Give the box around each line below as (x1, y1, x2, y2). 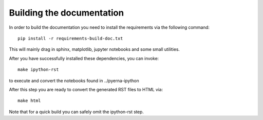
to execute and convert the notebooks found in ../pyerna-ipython (9, 78, 139, 83)
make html (18, 98, 41, 103)
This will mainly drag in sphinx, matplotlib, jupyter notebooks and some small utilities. (9, 46, 180, 52)
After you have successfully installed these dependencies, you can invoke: (9, 55, 159, 61)
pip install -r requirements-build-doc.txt (18, 36, 123, 41)
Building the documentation (9, 7, 124, 18)
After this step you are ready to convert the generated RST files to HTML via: (9, 86, 163, 92)
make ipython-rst (18, 67, 59, 73)
